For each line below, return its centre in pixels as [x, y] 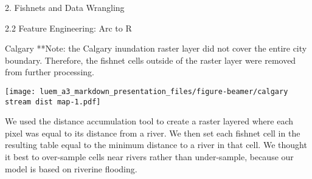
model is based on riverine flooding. [71, 168]
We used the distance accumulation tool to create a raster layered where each [149, 121]
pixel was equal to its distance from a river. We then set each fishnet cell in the [153, 133]
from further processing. [50, 72]
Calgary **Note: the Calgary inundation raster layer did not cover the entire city [156, 48]
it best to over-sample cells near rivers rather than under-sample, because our [149, 157]
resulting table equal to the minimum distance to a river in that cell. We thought [156, 145]
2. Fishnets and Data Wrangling [65, 7]
